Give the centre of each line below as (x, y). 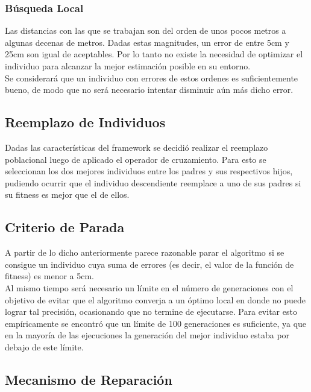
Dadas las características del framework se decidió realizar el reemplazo (137, 147)
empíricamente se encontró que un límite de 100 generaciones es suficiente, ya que (156, 323)
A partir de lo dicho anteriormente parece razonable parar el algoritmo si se (145, 252)
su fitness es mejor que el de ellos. (67, 194)
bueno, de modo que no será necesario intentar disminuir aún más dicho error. (149, 90)
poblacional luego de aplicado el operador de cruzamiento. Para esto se (136, 159)
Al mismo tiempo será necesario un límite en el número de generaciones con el (149, 287)
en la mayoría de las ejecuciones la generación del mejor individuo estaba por (147, 335)
